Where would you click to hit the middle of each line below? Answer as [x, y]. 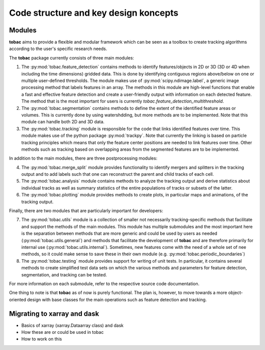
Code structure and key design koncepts [94, 13]
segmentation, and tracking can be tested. [64, 274]
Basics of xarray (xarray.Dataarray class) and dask [72, 325]
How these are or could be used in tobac [63, 332]
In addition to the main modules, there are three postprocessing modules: [83, 158]
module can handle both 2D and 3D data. [63, 122]
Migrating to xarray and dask [54, 313]
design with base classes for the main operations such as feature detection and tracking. [117, 299]
